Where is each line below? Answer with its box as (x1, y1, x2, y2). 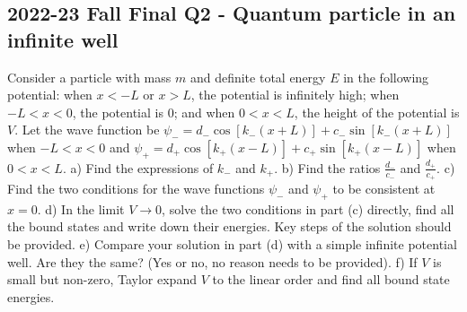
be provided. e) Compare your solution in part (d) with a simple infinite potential (7, 234, 457, 253)
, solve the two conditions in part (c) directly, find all (162, 199, 454, 218)
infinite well (7, 25, 119, 53)
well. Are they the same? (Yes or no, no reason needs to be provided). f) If (7, 252, 418, 271)
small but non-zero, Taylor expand (7, 270, 197, 289)
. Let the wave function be (14, 120, 160, 139)
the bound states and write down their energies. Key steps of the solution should (7, 217, 452, 236)
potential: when (7, 85, 93, 104)
